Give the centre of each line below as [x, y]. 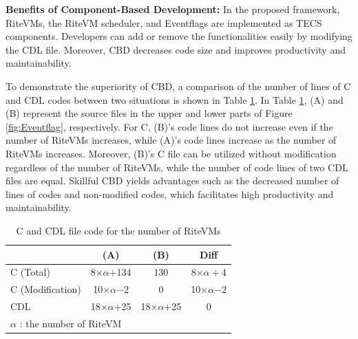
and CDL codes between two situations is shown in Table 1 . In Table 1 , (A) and [175, 99]
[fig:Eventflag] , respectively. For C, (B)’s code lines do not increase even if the [169, 126]
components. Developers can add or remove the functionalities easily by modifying [179, 36]
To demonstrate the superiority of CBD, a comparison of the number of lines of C [178, 86]
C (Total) [30, 272]
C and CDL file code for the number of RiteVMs [118, 230]
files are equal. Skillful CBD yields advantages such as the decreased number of [172, 181]
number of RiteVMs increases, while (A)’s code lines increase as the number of [171, 140]
